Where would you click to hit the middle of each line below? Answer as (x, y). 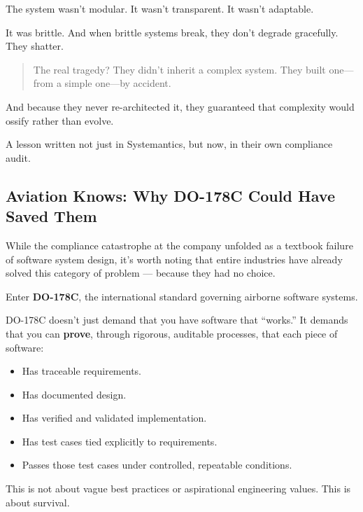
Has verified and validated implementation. (114, 418)
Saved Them (51, 216)
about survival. (38, 502)
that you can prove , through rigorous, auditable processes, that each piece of (172, 333)
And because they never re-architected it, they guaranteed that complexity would (180, 106)
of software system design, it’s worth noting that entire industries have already (174, 259)
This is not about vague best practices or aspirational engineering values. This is (178, 489)
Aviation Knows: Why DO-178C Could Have (170, 195)
